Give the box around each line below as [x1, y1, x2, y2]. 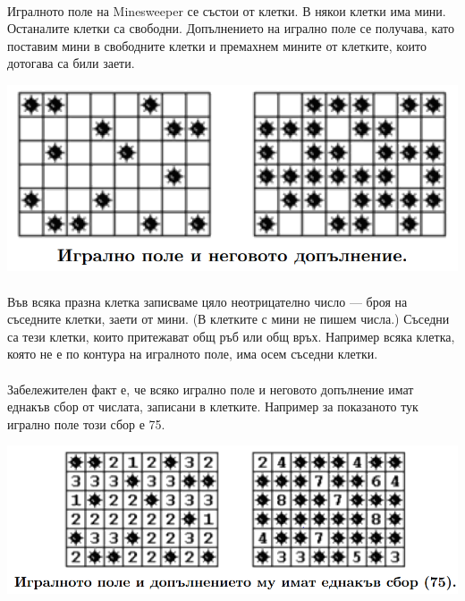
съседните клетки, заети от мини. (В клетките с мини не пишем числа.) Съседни [7, 309, 450, 328]
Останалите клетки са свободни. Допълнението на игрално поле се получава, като [7, 19, 454, 38]
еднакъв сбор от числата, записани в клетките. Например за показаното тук [7, 397, 418, 416]
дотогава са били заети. [7, 54, 135, 72]
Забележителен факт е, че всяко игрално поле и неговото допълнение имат [7, 379, 414, 398]
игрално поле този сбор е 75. [7, 414, 165, 433]
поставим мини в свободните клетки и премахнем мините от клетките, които [7, 36, 427, 55]
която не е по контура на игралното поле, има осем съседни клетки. [7, 344, 378, 363]
